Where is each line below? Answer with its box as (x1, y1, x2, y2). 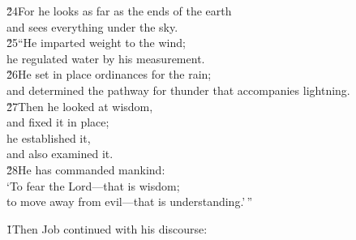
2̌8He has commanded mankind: (6, 161, 165, 178)
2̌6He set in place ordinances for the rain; (6, 66, 212, 83)
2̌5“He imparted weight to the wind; (6, 34, 186, 51)
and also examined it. (6, 145, 114, 162)
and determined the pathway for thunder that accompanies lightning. (6, 81, 350, 98)
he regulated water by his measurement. (6, 49, 205, 66)
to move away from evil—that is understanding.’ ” (6, 193, 253, 210)
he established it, (6, 129, 91, 146)
